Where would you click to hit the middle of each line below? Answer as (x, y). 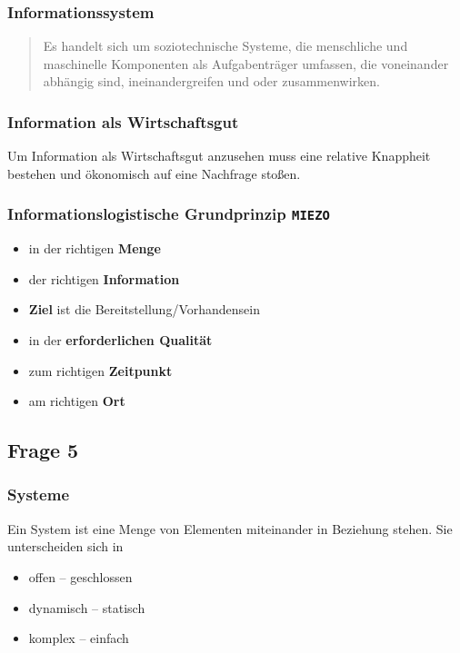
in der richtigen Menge (95, 248)
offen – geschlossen (80, 576)
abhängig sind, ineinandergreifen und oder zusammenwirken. (211, 81)
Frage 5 (43, 450)
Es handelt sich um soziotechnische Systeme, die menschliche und (225, 46)
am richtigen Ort (77, 401)
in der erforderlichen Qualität (120, 339)
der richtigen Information (104, 278)
